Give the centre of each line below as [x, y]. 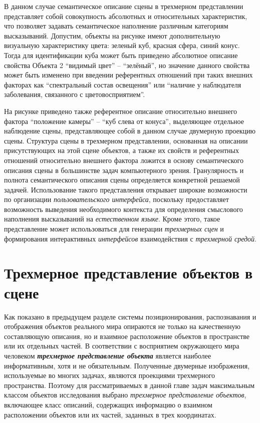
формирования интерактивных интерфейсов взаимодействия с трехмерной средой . [130, 238]
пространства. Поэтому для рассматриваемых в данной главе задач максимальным [129, 385]
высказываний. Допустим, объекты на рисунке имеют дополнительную [112, 35]
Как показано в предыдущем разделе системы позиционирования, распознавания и [130, 316]
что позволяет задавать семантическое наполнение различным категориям [116, 26]
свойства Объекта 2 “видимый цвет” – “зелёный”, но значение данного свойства [127, 65]
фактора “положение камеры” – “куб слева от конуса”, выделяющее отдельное [124, 121]
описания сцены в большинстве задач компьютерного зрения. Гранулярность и [124, 170]
